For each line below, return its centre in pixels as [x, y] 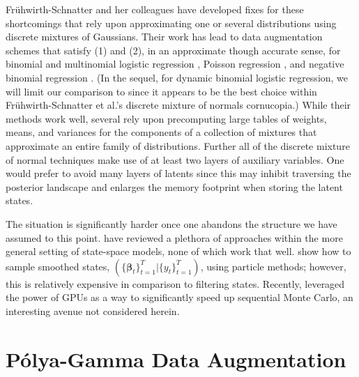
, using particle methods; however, [273, 266]
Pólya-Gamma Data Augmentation [176, 359]
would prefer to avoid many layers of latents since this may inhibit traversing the [178, 173]
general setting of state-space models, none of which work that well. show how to [178, 251]
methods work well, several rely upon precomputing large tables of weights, [166, 118]
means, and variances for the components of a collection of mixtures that [161, 132]
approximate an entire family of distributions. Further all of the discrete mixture [178, 145]
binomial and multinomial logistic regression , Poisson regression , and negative [175, 64]
